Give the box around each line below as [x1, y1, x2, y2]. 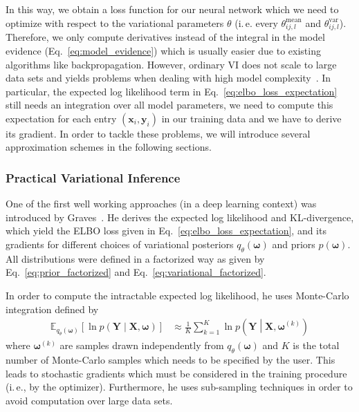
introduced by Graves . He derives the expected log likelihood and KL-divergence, [6, 209, 354, 224]
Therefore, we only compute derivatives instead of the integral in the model [6, 30, 325, 44]
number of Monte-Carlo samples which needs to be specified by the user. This [6, 353, 335, 367]
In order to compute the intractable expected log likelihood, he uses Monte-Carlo [6, 288, 349, 303]
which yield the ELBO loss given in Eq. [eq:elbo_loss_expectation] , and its [6, 223, 326, 238]
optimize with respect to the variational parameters [6, 15, 224, 30]
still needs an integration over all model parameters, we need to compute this [6, 97, 333, 112]
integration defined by [6, 301, 99, 316]
